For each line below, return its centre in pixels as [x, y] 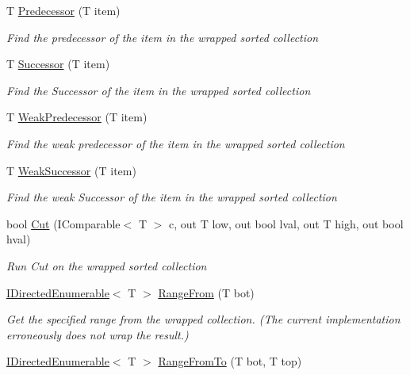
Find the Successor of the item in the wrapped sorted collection [159, 90]
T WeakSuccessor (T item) [71, 170]
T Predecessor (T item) [63, 10]
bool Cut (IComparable [63, 223]
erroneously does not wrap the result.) [98, 334]
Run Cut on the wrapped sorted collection [107, 265]
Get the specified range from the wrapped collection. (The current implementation [203, 319]
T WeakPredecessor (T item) [77, 117]
